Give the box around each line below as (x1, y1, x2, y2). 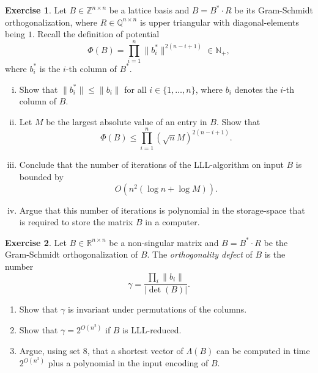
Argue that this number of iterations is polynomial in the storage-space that (19, 203, 305, 216)
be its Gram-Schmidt (234, 4, 313, 16)
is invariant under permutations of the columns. (68, 303, 247, 316)
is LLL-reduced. (122, 324, 182, 336)
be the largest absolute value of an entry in (46, 115, 207, 128)
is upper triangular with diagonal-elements (139, 15, 299, 28)
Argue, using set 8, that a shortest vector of (19, 344, 183, 357)
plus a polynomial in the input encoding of (48, 357, 209, 369)
